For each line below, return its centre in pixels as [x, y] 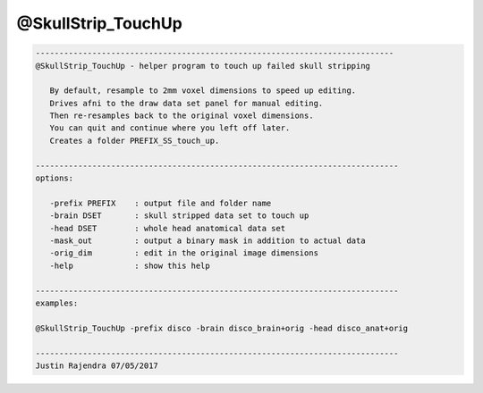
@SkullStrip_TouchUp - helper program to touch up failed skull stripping [203, 66]
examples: [57, 303]
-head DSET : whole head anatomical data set [168, 228]
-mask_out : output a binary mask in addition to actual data [208, 241]
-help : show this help [130, 265]
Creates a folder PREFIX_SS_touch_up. [135, 140]
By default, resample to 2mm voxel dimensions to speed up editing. [203, 91]
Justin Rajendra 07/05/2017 [97, 365]
